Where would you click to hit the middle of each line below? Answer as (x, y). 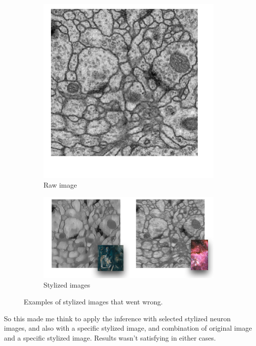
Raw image (60, 185)
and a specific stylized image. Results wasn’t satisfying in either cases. (110, 337)
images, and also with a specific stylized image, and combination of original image (128, 328)
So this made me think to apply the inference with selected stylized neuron (117, 318)
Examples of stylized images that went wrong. (93, 302)
